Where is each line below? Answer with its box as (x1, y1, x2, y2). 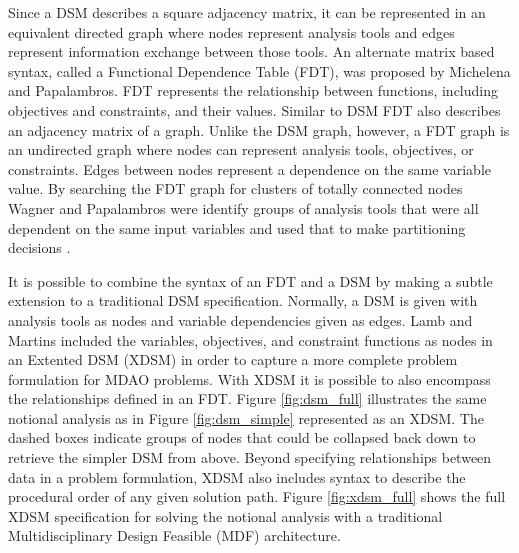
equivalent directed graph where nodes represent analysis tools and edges (8, 21, 455, 42)
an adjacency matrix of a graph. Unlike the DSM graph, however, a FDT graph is (8, 119, 510, 140)
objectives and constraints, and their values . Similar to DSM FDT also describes (8, 99, 501, 120)
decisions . (8, 237, 71, 258)
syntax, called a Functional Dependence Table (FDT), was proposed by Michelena (8, 60, 511, 81)
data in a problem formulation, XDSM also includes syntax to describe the (8, 466, 466, 487)
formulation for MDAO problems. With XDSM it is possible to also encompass (8, 368, 491, 389)
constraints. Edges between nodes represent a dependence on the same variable (8, 158, 491, 179)
